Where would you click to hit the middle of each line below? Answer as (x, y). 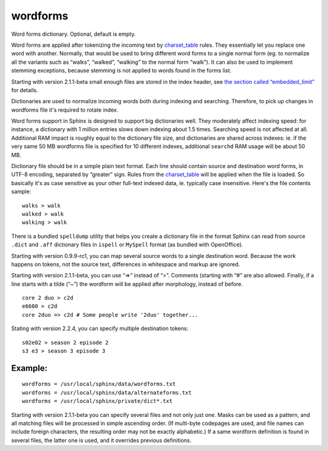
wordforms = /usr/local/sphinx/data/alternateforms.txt (107, 392)
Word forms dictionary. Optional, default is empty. (73, 34)
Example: (29, 368)
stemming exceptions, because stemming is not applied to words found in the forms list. (121, 70)
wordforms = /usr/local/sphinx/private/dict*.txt (97, 401)
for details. (25, 90)
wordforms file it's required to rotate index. (65, 110)
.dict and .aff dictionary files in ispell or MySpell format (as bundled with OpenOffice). (127, 245)
